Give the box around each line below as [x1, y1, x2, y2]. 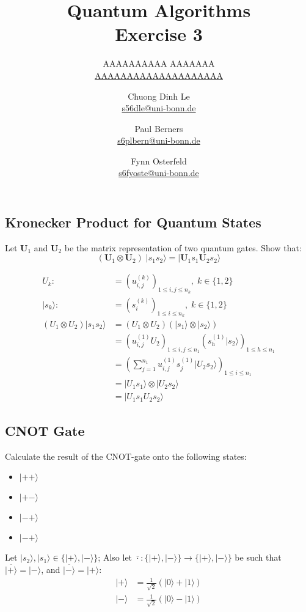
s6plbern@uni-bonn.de [117, 134, 200, 147]
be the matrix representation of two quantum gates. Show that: [64, 241, 302, 254]
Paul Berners [134, 122, 183, 135]
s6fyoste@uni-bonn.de [118, 166, 199, 179]
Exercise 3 [115, 21, 203, 46]
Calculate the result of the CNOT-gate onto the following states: [5, 449, 247, 462]
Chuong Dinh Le [128, 89, 190, 102]
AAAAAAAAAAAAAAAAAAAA [95, 68, 223, 81]
